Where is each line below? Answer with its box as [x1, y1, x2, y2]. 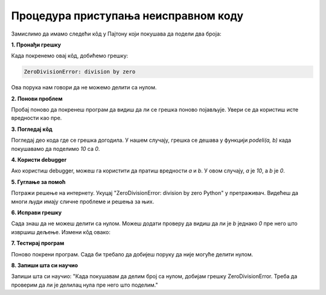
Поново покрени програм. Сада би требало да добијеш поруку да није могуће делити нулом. [11, 250, 254, 258]
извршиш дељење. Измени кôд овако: [11, 228, 111, 235]
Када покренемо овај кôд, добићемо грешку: [11, 52, 129, 60]
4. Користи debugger [11, 156, 67, 163]
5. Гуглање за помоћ [11, 178, 66, 185]
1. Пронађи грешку [11, 41, 62, 48]
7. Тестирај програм [11, 239, 65, 247]
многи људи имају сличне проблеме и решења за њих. [11, 198, 155, 205]
